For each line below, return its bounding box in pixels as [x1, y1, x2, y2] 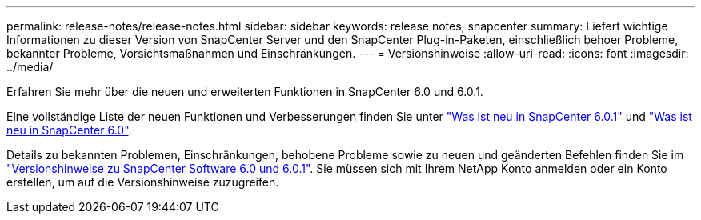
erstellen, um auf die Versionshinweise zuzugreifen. [6, 175, 279, 189]
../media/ [6, 60, 54, 74]
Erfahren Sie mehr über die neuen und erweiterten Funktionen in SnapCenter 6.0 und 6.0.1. [6, 85, 483, 98]
